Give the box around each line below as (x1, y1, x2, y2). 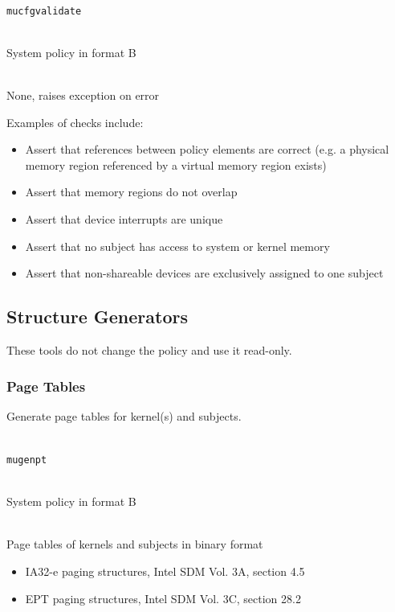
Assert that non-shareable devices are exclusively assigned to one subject (25, 265, 384, 281)
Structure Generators (6, 304, 188, 329)
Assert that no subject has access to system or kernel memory (25, 237, 330, 254)
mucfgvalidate (6, 5, 82, 17)
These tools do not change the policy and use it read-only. (6, 341, 292, 358)
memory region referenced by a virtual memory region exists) (25, 156, 327, 173)
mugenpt (6, 454, 47, 466)
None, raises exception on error (6, 87, 160, 104)
